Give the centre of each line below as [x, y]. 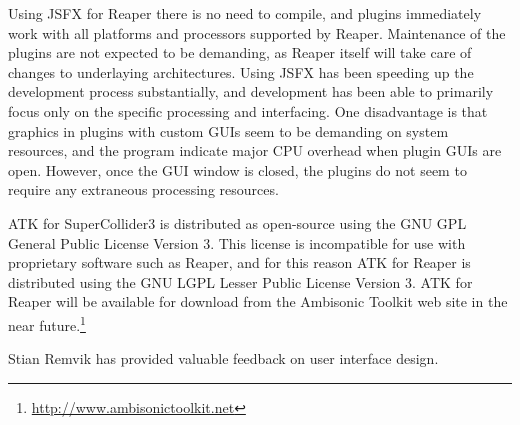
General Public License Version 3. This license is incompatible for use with [237, 242]
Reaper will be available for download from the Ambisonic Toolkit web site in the [258, 301]
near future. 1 [47, 323]
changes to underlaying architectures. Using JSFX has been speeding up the [241, 71]
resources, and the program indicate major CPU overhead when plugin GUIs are [255, 150]
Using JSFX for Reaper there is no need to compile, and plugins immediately [245, 13]
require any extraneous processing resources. [143, 189]
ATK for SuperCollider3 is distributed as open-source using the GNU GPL [237, 222]
